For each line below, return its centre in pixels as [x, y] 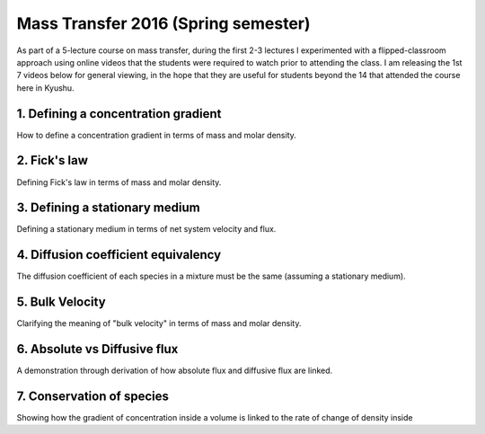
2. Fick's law [53, 160]
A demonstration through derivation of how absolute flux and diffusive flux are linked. [175, 371]
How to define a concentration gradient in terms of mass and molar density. [156, 135]
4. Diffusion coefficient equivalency [119, 255]
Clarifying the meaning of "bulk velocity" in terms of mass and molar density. [159, 323]
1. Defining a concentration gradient [119, 114]
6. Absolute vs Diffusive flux [97, 349]
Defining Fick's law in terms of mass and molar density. [119, 182]
